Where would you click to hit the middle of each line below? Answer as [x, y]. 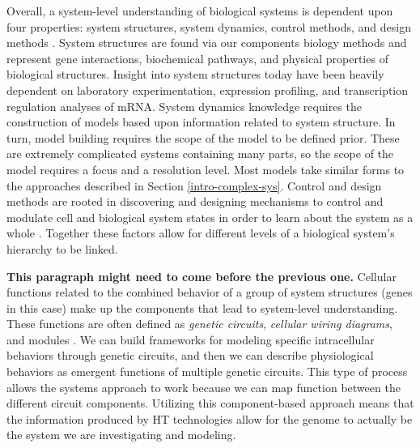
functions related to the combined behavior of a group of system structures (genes [210, 292]
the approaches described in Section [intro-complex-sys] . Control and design [194, 185]
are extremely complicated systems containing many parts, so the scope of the [200, 154]
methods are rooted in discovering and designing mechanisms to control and [195, 201]
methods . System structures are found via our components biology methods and [207, 43]
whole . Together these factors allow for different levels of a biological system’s [201, 233]
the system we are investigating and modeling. [121, 435]
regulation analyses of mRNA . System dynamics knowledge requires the [184, 106]
